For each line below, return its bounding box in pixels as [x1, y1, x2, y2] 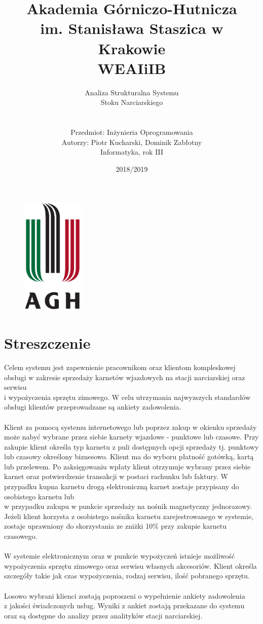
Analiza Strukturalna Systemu [85, 87, 179, 97]
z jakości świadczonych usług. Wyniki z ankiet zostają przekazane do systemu [4, 600, 245, 611]
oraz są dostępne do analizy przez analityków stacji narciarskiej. [4, 610, 203, 620]
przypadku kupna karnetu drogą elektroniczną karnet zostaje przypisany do [4, 481, 239, 492]
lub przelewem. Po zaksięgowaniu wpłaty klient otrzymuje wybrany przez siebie [4, 461, 251, 471]
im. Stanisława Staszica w [40, 18, 223, 39]
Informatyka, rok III [100, 146, 164, 157]
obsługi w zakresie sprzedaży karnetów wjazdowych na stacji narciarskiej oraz [4, 372, 245, 382]
